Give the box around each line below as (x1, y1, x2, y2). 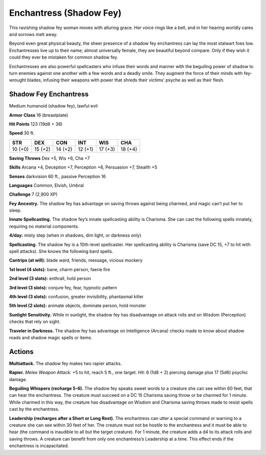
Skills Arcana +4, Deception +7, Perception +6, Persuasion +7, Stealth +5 (9, 164, 158, 170)
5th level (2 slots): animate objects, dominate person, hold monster (9, 303, 146, 309)
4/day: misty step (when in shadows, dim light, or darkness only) (9, 232, 141, 239)
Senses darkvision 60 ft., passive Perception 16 (9, 173, 106, 179)
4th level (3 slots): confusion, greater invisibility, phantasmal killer (9, 294, 144, 299)
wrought (9, 77, 27, 83)
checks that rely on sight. (9, 318, 61, 325)
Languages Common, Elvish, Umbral (9, 182, 84, 188)
